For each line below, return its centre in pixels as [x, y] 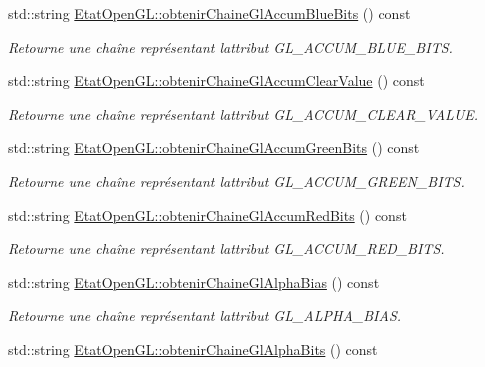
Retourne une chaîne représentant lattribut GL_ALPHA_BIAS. [205, 315]
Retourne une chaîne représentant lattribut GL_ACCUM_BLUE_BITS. [230, 46]
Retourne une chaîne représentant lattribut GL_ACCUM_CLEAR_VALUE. [243, 113]
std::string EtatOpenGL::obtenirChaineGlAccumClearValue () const [216, 80]
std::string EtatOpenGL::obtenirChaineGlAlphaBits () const [193, 348]
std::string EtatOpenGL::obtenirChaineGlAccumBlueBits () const [209, 13]
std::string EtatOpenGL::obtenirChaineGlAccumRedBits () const [207, 214]
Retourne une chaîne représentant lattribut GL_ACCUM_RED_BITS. [226, 248]
